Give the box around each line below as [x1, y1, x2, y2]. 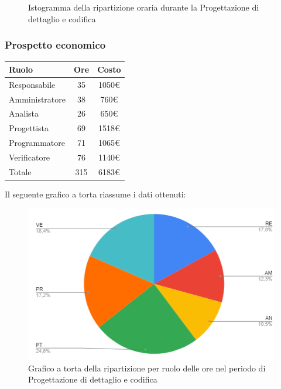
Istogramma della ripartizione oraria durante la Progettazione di [28, 1, 259, 13]
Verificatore [9, 151, 50, 163]
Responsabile [9, 78, 56, 90]
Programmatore [9, 137, 65, 149]
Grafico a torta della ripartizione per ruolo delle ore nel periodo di [28, 361, 266, 374]
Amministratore [9, 93, 66, 105]
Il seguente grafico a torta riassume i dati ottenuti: [5, 187, 186, 200]
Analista [9, 107, 39, 120]
